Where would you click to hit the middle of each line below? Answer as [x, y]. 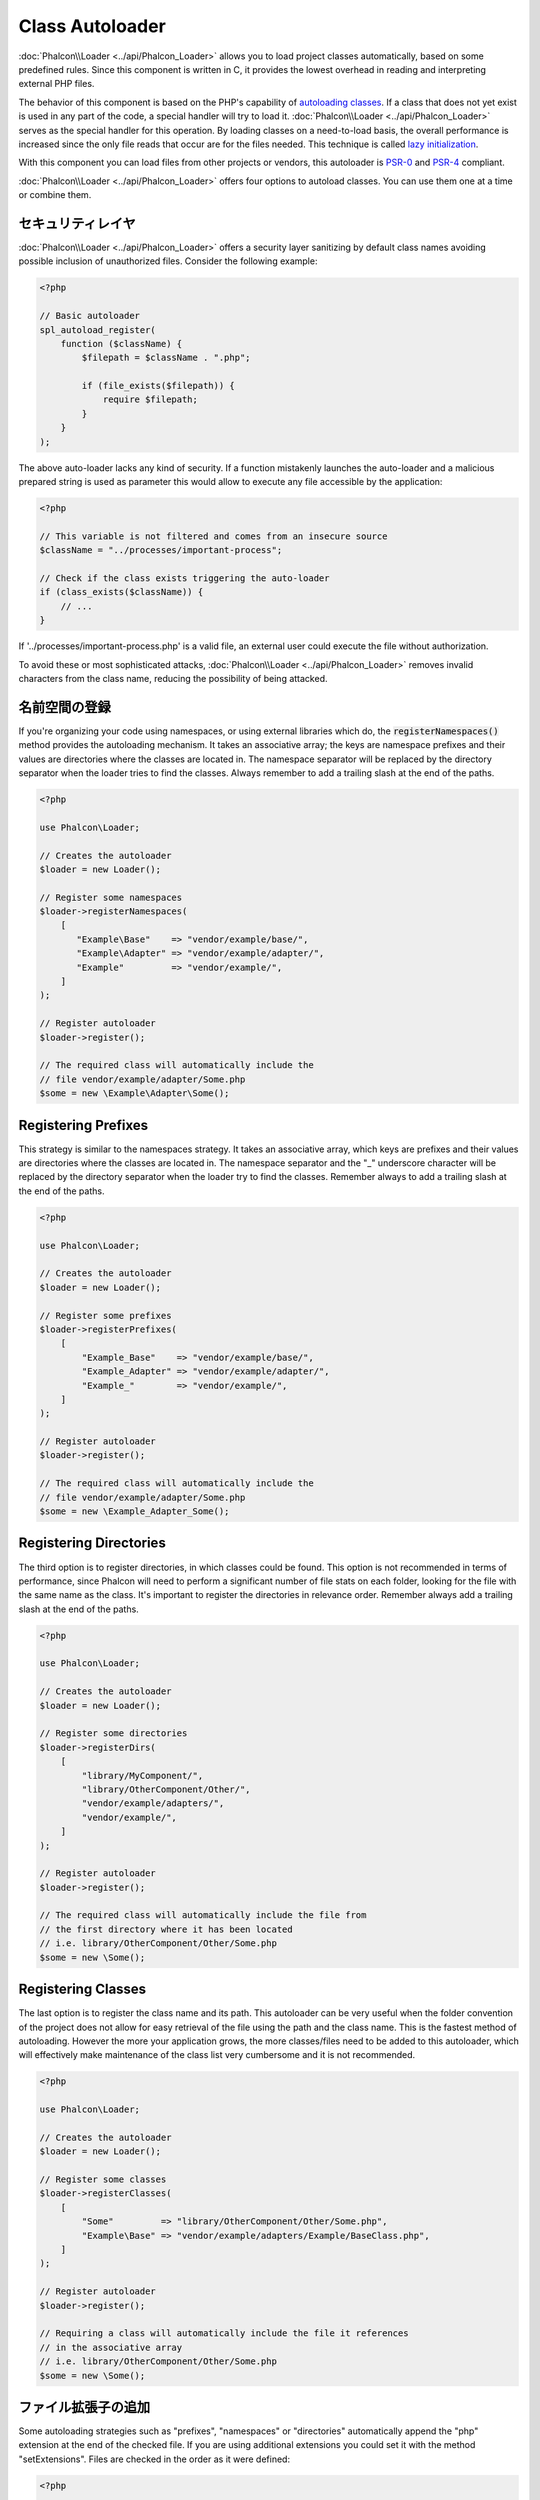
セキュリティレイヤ [77, 223]
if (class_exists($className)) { [121, 592]
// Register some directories [113, 1733]
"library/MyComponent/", [142, 1775]
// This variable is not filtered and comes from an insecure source [213, 536]
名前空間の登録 [64, 706]
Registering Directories [92, 1543]
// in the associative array [111, 2347]
